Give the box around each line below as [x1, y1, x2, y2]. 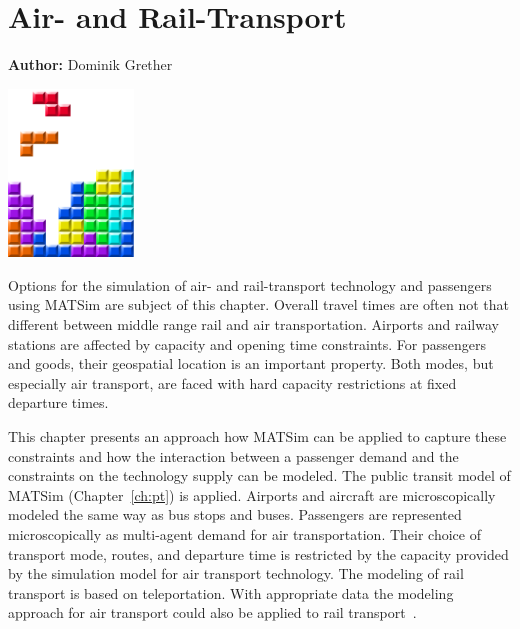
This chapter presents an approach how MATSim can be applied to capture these [8, 426, 507, 447]
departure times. [8, 392, 109, 413]
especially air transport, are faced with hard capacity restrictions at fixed [8, 372, 457, 393]
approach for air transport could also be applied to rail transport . [8, 602, 417, 623]
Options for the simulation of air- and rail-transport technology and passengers [8, 274, 492, 295]
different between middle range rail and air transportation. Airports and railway [8, 314, 499, 335]
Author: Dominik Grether [8, 54, 173, 75]
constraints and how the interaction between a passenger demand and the [8, 445, 459, 466]
